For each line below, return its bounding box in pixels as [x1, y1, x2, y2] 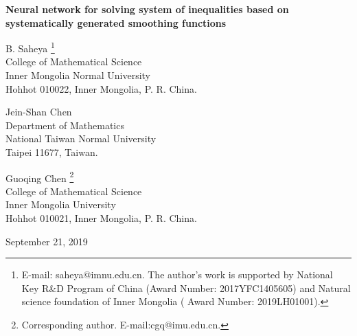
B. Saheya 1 [5, 39, 55, 55]
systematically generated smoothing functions [5, 15, 227, 30]
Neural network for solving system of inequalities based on [5, 2, 289, 16]
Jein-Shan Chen [5, 104, 72, 119]
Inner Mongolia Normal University [5, 68, 150, 82]
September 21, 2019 [5, 234, 88, 248]
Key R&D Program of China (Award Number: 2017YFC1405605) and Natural [21, 280, 351, 295]
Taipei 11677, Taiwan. [5, 145, 98, 159]
